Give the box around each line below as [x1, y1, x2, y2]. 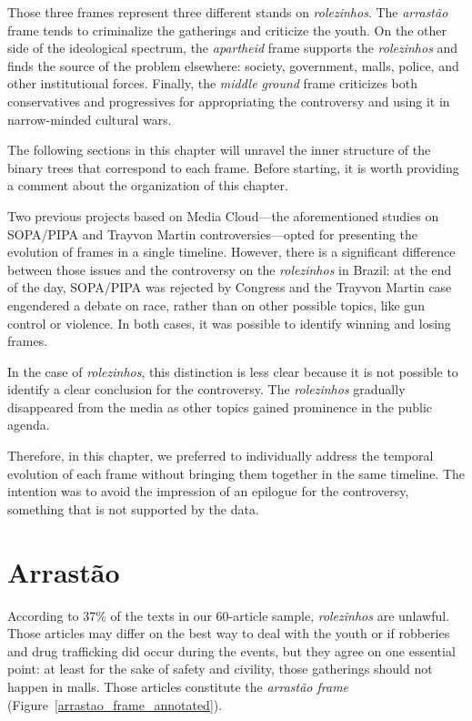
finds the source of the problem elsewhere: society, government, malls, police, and [7, 56, 459, 75]
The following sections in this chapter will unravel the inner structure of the [7, 140, 431, 159]
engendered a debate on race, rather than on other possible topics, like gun [7, 295, 425, 314]
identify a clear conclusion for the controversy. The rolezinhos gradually [7, 380, 406, 399]
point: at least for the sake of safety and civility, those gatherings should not [7, 659, 433, 678]
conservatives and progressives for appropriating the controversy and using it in [7, 91, 450, 110]
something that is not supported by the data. [7, 499, 259, 518]
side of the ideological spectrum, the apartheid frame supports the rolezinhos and [7, 38, 458, 57]
